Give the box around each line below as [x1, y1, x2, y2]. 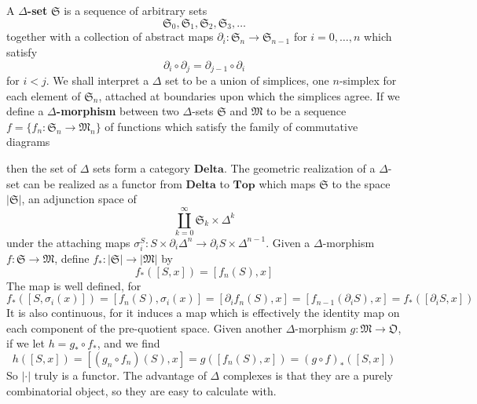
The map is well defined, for [6, 277, 141, 293]
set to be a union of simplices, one [165, 72, 329, 89]
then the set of [6, 160, 77, 176]
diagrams [6, 133, 50, 150]
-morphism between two [56, 103, 179, 119]
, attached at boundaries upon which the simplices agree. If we [98, 87, 400, 104]
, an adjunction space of [21, 191, 137, 207]
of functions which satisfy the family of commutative [105, 118, 358, 134]
